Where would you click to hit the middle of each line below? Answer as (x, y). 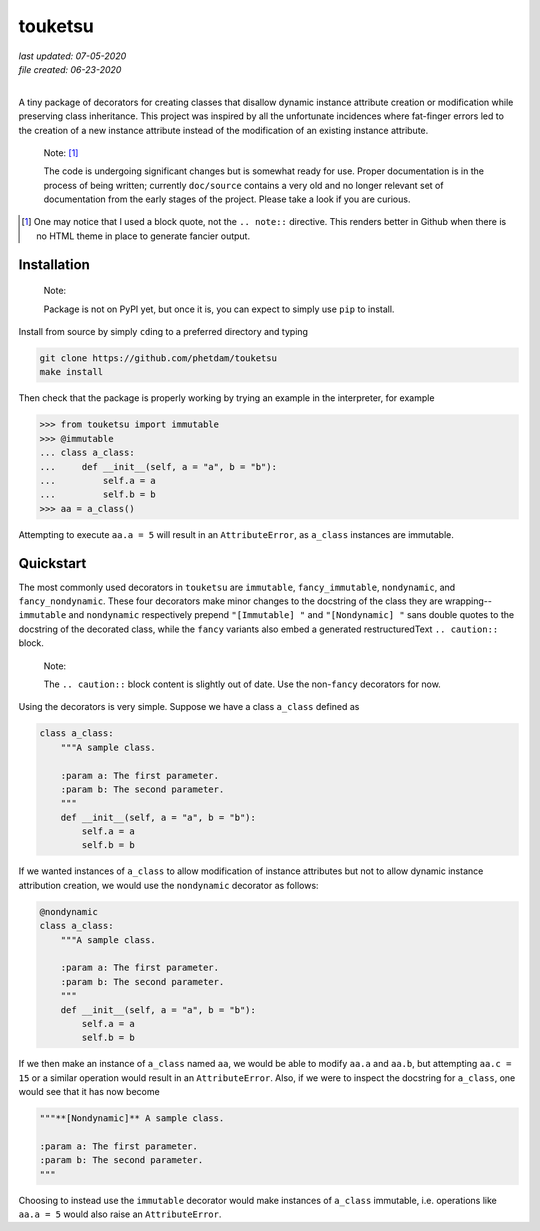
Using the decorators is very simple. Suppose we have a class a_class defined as (189, 707)
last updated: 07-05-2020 (72, 56)
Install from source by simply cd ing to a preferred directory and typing (163, 332)
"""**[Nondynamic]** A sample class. (132, 1118)
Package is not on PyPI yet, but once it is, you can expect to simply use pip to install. (219, 309)
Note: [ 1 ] (61, 152)
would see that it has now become (89, 1092)
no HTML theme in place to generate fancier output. (143, 236)
